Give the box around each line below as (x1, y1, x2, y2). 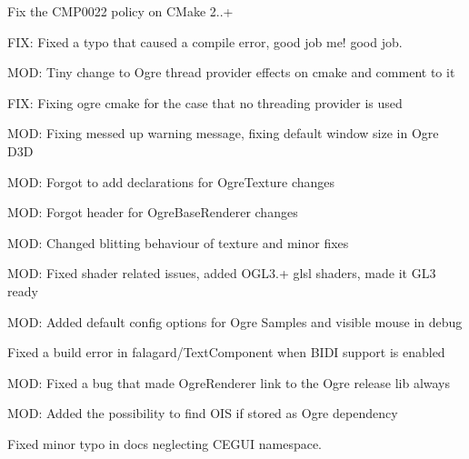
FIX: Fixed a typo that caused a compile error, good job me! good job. (7, 32, 403, 51)
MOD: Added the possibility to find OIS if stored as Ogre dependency (7, 404, 398, 423)
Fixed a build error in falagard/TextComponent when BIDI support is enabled (7, 343, 445, 362)
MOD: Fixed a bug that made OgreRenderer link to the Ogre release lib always (7, 373, 451, 392)
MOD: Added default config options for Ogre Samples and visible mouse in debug (7, 312, 463, 331)
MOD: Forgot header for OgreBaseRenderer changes (7, 203, 298, 222)
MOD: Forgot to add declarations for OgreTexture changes (7, 172, 335, 191)
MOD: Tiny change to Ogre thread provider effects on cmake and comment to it (7, 63, 455, 82)
